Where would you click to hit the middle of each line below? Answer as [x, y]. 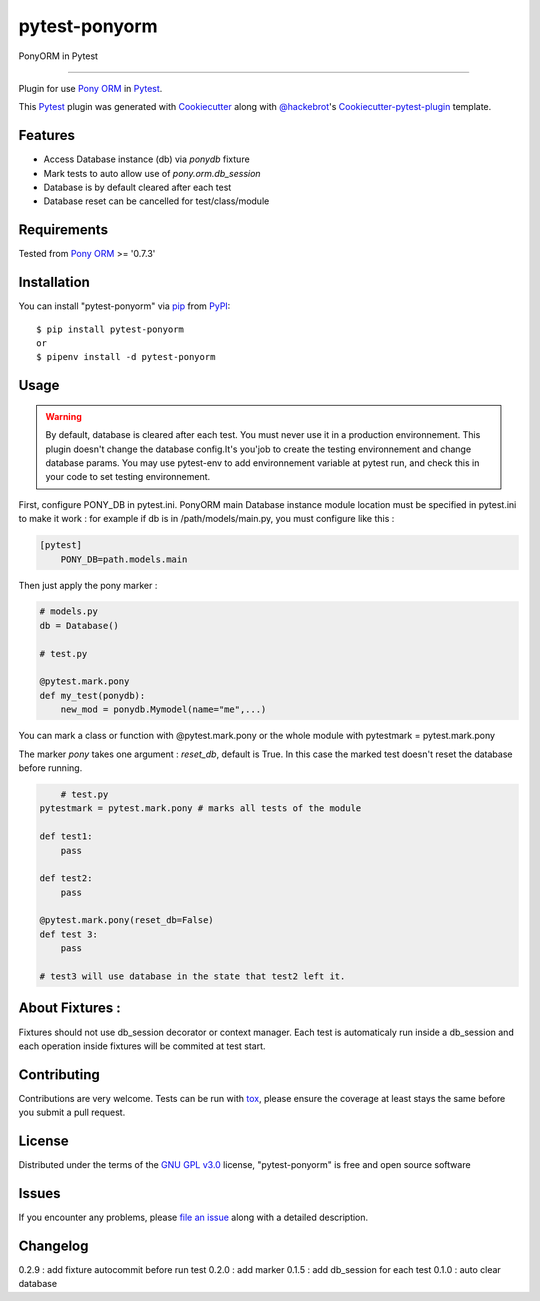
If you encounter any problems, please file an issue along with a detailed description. [193, 1217]
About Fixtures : [70, 1008]
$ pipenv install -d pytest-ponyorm [126, 357]
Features [46, 135]
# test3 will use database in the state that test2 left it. [192, 976]
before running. [50, 767]
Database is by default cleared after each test [137, 187]
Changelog [53, 1245]
